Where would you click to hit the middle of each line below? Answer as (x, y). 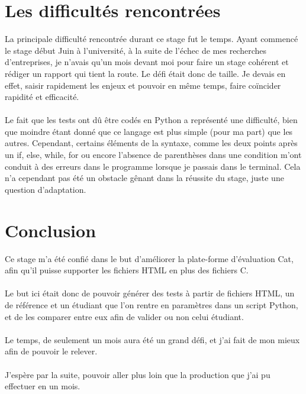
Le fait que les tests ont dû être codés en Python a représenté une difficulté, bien (151, 120)
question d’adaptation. (46, 189)
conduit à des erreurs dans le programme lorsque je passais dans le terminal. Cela (153, 166)
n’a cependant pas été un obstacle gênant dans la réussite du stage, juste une (144, 178)
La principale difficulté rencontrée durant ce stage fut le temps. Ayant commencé (152, 39)
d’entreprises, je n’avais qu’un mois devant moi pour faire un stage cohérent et (147, 62)
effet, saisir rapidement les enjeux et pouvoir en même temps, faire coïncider (143, 85)
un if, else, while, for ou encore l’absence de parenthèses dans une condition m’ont (153, 155)
